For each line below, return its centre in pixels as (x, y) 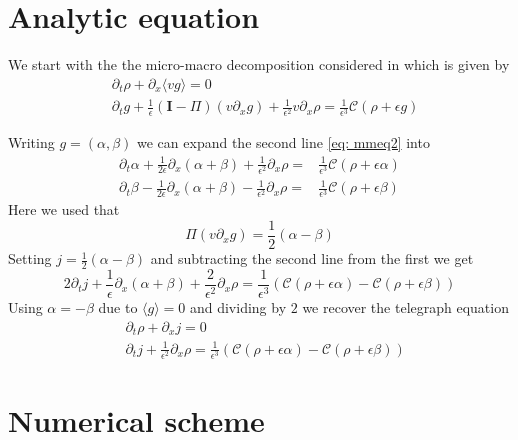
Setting (30, 258)
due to (118, 306)
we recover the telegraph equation (405, 306)
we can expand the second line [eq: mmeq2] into (283, 142)
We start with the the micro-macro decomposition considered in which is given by (259, 64)
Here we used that (64, 209)
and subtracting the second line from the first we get (312, 258)
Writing (31, 142)
